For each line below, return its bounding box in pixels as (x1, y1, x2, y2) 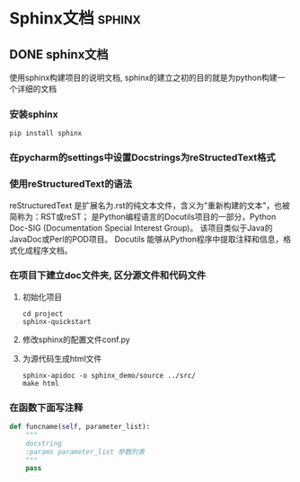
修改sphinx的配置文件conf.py (22, 334, 130, 345)
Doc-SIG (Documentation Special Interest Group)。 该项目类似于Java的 (9, 222, 273, 233)
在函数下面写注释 (9, 401, 84, 414)
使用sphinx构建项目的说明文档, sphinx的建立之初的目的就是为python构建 (9, 73, 278, 83)
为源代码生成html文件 (22, 353, 102, 364)
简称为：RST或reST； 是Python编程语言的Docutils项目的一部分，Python (9, 211, 277, 222)
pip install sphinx (9, 129, 83, 138)
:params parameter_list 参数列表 (25, 447, 146, 456)
